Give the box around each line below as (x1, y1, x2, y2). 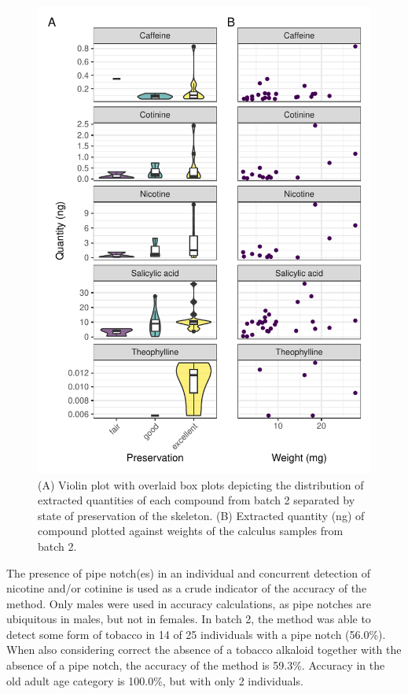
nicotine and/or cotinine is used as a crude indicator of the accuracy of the (6, 580, 367, 596)
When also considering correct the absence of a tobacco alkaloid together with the (6, 641, 402, 658)
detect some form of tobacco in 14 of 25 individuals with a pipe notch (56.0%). (6, 626, 386, 642)
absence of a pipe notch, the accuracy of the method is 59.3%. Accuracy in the (6, 657, 385, 674)
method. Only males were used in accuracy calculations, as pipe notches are (6, 595, 372, 611)
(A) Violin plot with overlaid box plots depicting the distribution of (38, 476, 364, 493)
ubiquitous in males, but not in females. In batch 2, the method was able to (6, 611, 371, 627)
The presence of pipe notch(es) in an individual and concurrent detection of (6, 564, 371, 581)
